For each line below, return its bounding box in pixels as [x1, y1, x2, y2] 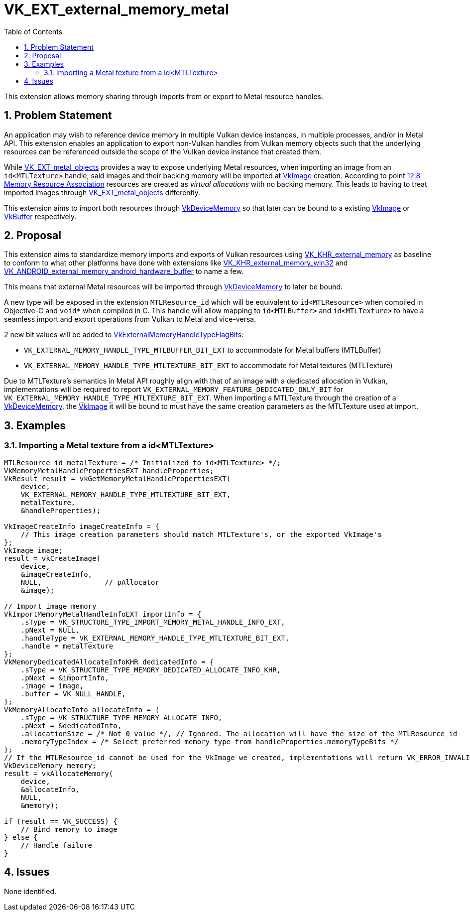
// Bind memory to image [20, 825, 117, 833]
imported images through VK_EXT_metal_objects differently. [4, 188, 200, 197]
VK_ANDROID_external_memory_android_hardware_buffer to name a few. [4, 267, 244, 276]
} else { [4, 833, 38, 841]
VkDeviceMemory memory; [4, 761, 97, 770]
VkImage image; [4, 546, 63, 554]
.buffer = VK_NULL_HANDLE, [20, 689, 126, 698]
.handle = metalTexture [20, 642, 114, 650]
